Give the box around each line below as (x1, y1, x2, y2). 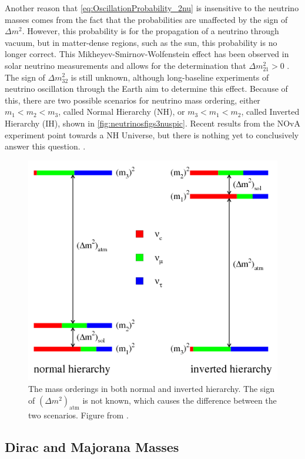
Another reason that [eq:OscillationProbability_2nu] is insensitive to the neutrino (5, 2, 299, 14)
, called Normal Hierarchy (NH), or (58, 105, 185, 118)
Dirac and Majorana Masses (5, 437, 179, 455)
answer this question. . (5, 140, 86, 152)
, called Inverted (241, 105, 300, 118)
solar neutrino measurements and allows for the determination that (5, 59, 246, 71)
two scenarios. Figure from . (28, 408, 129, 421)
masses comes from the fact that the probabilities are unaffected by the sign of (5, 13, 288, 25)
